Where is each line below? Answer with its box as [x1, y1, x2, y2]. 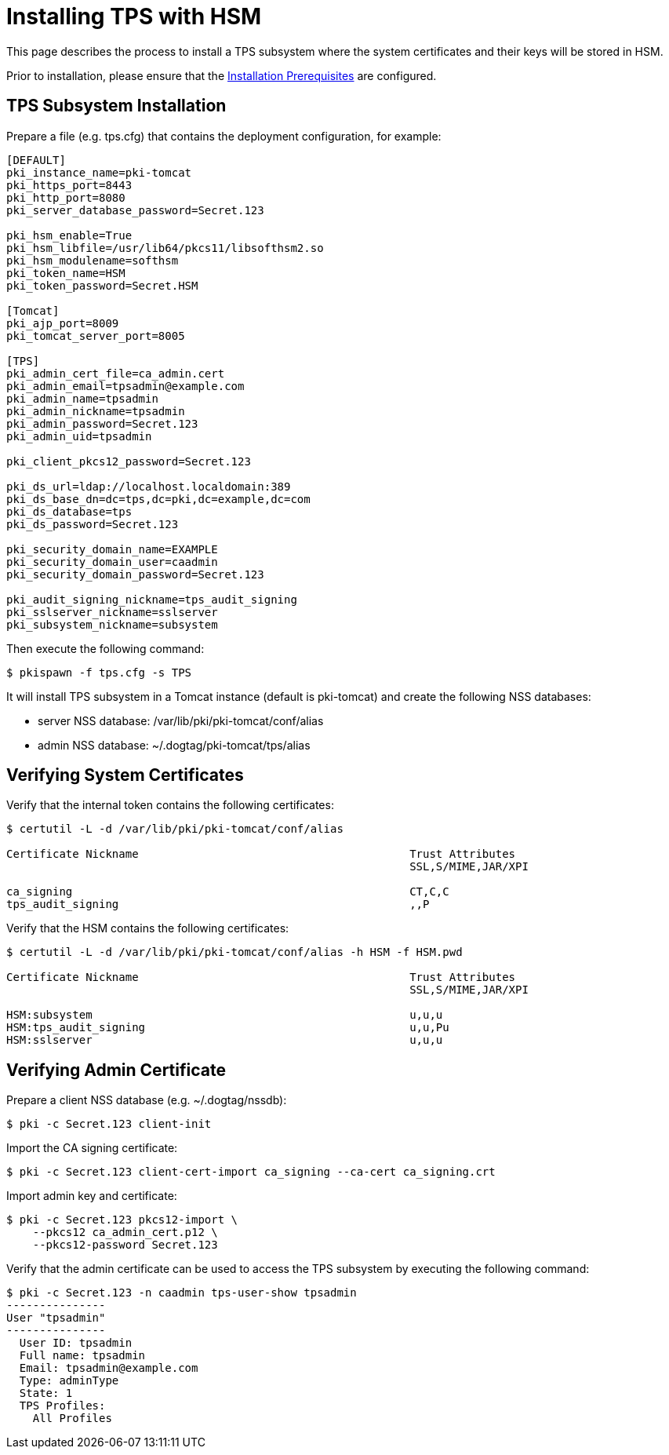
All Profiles [32, 1412, 112, 1425]
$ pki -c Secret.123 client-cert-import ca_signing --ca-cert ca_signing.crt [6, 1165, 496, 1179]
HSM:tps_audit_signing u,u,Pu [6, 1021, 449, 1034]
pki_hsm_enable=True [6, 228, 133, 242]
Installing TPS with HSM [6, 3, 262, 30]
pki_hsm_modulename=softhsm [6, 253, 179, 267]
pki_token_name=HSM [6, 266, 125, 279]
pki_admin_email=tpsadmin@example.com [6, 379, 245, 392]
